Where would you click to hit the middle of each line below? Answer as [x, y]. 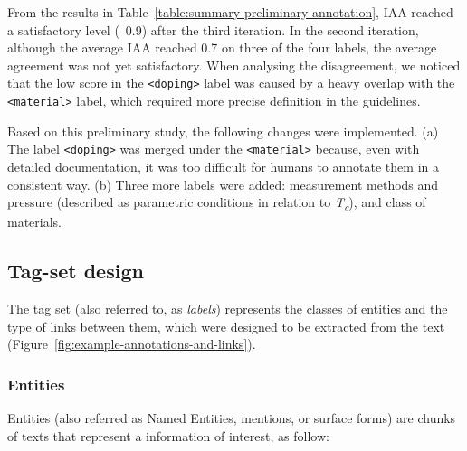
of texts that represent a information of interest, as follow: [168, 435]
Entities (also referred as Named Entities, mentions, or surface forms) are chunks [232, 418]
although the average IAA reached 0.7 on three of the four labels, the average [222, 47]
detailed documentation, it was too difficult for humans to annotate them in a [223, 166]
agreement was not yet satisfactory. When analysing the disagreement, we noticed [234, 65]
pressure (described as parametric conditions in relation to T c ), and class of [217, 203]
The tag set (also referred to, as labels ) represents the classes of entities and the [228, 309]
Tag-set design [76, 271]
